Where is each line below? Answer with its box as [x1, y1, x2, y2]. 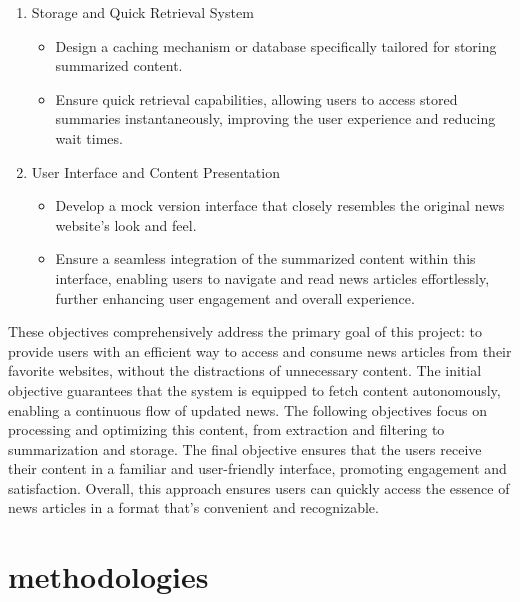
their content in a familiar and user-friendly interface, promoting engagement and [8, 458, 507, 479]
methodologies [8, 556, 209, 597]
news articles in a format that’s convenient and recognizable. [8, 497, 379, 518]
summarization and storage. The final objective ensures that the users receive [8, 438, 482, 459]
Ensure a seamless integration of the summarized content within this [55, 248, 476, 269]
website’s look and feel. [55, 214, 197, 235]
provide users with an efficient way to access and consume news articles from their [8, 340, 512, 361]
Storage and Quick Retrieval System [31, 2, 254, 22]
